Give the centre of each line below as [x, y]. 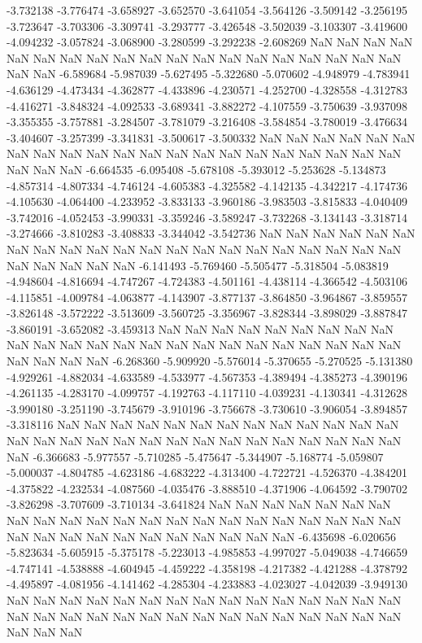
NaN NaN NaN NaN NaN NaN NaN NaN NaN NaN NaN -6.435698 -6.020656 [202, 536]
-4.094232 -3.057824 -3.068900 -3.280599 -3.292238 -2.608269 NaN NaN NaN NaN [210, 42]
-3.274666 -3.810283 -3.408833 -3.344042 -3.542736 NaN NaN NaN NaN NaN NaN [211, 233]
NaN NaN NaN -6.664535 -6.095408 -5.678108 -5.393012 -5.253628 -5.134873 [196, 169]
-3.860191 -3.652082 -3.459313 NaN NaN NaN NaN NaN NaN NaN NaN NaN [200, 328]
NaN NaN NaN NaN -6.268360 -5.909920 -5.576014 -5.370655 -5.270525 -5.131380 [210, 361]
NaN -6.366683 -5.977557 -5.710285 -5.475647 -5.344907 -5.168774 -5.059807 [195, 456]
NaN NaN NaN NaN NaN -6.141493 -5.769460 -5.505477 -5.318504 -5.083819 [198, 265]
